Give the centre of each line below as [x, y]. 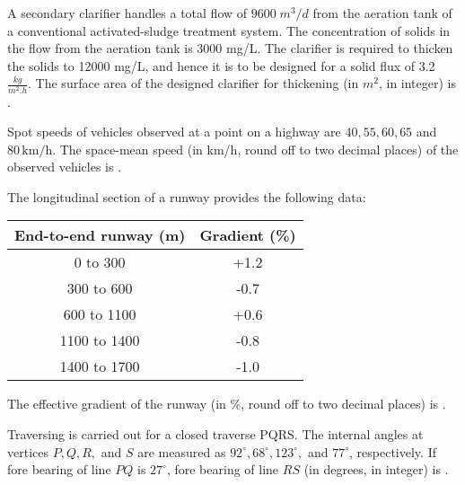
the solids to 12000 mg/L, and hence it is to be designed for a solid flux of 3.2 [221, 65]
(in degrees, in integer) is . [376, 469]
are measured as [182, 451]
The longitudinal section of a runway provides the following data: [187, 196]
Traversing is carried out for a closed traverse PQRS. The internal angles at [215, 434]
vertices [28, 451]
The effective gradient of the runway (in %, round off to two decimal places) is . [227, 404]
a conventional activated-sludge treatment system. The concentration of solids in [229, 30]
